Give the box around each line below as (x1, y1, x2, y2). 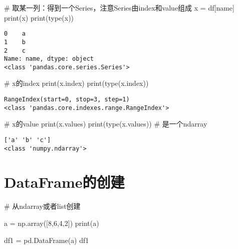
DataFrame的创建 (4, 172, 125, 192)
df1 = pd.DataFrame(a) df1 (4, 234, 89, 245)
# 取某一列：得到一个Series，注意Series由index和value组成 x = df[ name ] (4, 3, 234, 13)
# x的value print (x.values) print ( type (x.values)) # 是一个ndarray (4, 118, 207, 129)
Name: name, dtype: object (4, 55, 94, 63)
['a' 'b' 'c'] (4, 136, 51, 144)
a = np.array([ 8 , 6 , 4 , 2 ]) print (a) (4, 218, 99, 228)
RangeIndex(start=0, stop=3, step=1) (4, 96, 130, 103)
